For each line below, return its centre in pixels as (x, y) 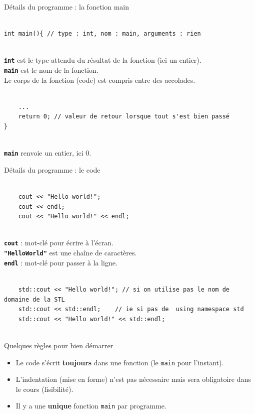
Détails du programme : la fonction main (67, 7)
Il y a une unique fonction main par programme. (91, 406)
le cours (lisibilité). (44, 389)
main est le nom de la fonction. (51, 70)
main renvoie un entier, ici (44, 153)
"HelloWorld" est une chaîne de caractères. (70, 253)
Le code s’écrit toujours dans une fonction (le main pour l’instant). (120, 362)
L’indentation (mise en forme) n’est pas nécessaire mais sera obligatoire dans (133, 379)
